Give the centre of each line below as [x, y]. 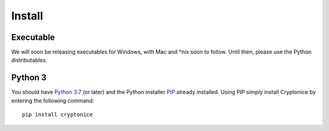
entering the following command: [53, 101]
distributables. [29, 60]
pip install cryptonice [58, 115]
